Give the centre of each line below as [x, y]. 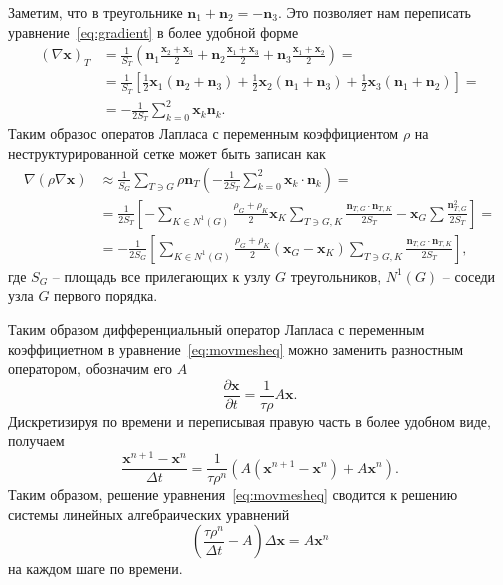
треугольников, [336, 275]
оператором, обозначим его [90, 368]
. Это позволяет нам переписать [374, 12]
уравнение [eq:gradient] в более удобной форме [153, 31]
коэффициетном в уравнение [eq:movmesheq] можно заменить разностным [236, 348]
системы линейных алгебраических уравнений [149, 513]
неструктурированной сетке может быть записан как [167, 153]
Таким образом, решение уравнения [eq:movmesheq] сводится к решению [233, 494]
